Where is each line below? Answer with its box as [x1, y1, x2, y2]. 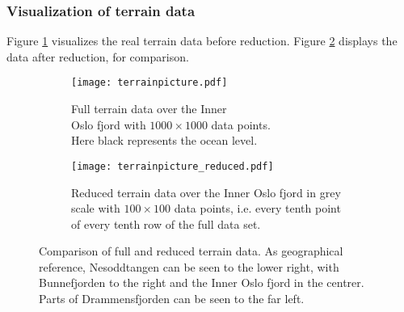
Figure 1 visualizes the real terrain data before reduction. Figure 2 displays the [6, 32, 398, 49]
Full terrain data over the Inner [71, 100, 227, 117]
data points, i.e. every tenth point [174, 200, 341, 217]
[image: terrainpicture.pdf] [71, 77, 228, 89]
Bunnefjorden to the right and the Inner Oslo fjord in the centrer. [39, 274, 364, 291]
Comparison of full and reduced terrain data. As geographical [39, 242, 343, 259]
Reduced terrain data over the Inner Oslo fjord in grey [71, 183, 341, 200]
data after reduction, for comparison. [6, 48, 189, 65]
